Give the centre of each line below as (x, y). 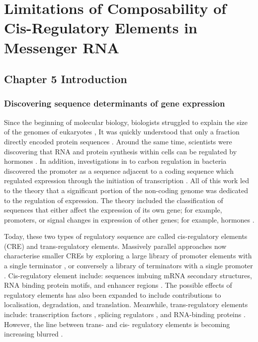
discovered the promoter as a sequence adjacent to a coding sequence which (119, 171)
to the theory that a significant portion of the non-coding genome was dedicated (126, 190)
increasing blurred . (34, 334)
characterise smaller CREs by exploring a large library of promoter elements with (128, 256)
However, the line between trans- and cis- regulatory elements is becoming (117, 324)
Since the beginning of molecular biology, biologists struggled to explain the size (126, 122)
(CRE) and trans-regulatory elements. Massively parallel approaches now (115, 246)
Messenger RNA (62, 47)
